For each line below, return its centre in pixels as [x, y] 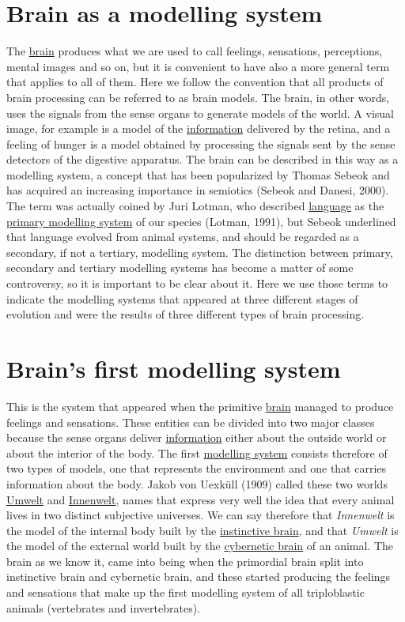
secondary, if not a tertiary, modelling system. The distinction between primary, [200, 252]
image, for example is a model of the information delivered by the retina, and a [199, 128]
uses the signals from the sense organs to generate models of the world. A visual [201, 113]
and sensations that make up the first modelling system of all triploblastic [185, 592]
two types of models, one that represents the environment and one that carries [197, 468]
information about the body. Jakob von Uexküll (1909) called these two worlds [197, 483]
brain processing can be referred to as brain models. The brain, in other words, [198, 97]
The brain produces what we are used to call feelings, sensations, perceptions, [195, 51]
